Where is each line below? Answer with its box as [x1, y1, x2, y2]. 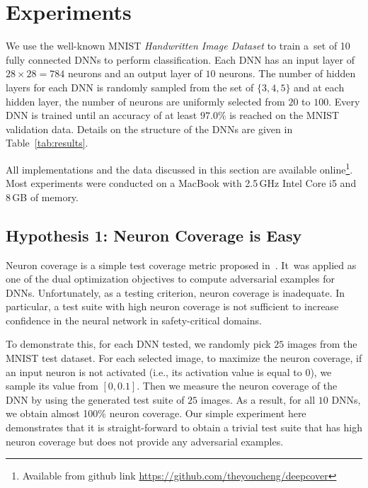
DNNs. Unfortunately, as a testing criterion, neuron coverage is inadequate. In [6, 285, 345, 300]
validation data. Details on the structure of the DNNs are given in [6, 121, 293, 136]
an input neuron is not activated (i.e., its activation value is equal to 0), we [6, 364, 332, 379]
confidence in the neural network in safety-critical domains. [6, 312, 262, 327]
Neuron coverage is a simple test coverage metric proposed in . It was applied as [6, 257, 357, 272]
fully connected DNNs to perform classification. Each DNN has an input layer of [6, 52, 355, 67]
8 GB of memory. [6, 189, 79, 204]
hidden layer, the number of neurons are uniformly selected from [6, 93, 285, 108]
